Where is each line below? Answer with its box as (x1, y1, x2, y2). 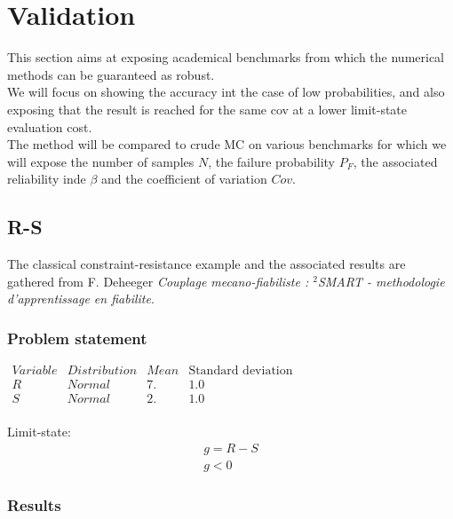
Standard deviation (188, 365, 293, 378)
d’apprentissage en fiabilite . (7, 289, 155, 308)
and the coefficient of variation (101, 169, 267, 188)
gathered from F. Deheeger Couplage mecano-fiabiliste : (7, 271, 309, 290)
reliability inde (7, 169, 86, 188)
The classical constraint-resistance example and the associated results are (7, 255, 406, 273)
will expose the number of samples (7, 152, 195, 170)
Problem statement (7, 326, 147, 349)
